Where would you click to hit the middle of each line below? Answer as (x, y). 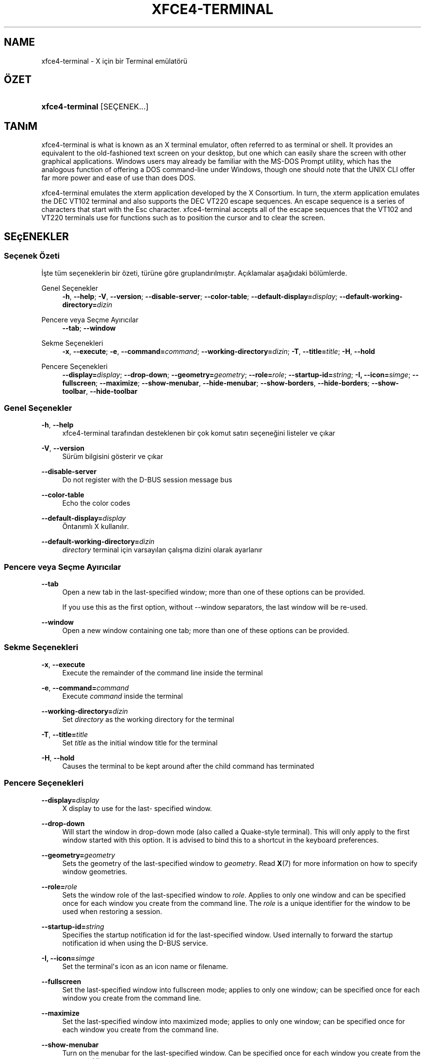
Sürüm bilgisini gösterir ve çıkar (113, 457)
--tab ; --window (89, 328)
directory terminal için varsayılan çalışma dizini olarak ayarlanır (162, 550)
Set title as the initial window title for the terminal (140, 742)
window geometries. (95, 871)
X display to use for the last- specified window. (137, 808)
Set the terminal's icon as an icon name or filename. (145, 966)
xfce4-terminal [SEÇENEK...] (95, 107)
